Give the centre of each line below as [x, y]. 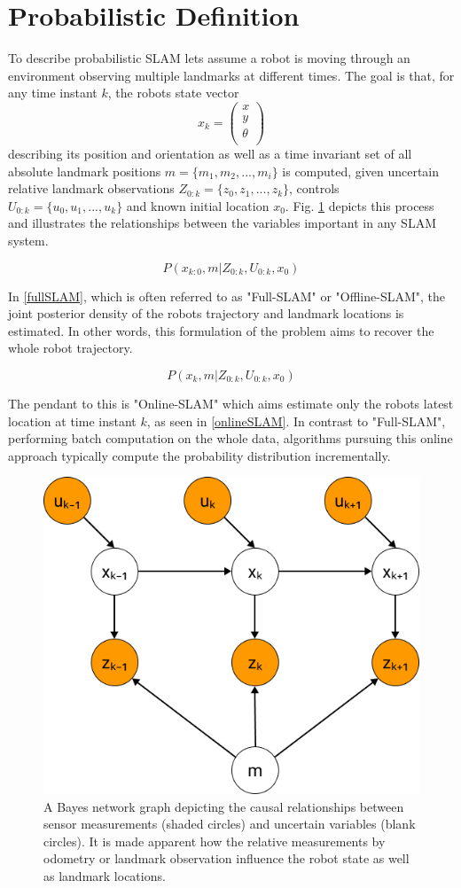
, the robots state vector [173, 93]
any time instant [53, 93]
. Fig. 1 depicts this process [359, 205]
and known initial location [198, 205]
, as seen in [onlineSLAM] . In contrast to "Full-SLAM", [296, 421]
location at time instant [72, 421]
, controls [314, 188]
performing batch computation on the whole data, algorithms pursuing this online [230, 438]
